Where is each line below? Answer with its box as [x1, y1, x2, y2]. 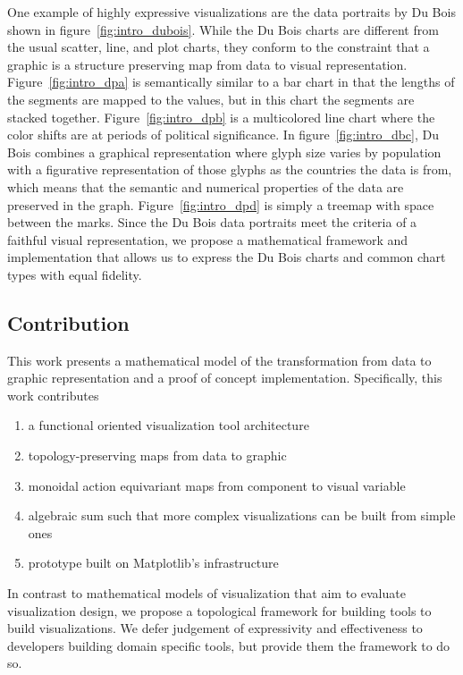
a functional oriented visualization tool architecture [28, 416, 309, 435]
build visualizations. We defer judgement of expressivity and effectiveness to [7, 619, 423, 637]
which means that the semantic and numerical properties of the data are [7, 177, 404, 196]
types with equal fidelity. [7, 265, 142, 283]
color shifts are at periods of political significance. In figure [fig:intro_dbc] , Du [7, 125, 440, 144]
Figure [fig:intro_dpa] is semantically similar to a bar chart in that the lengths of [7, 72, 455, 91]
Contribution [7, 308, 130, 336]
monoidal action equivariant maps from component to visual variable [28, 476, 406, 494]
